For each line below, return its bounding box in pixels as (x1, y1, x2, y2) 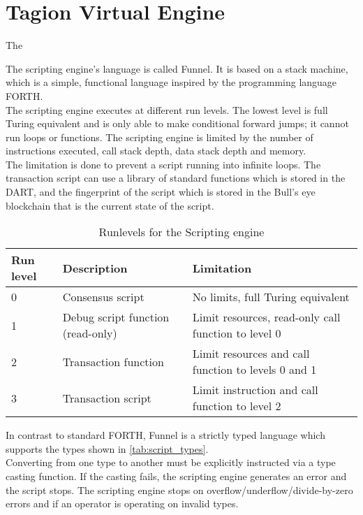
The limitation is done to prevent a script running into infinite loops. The (6, 157, 321, 171)
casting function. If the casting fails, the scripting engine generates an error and (6, 469, 347, 484)
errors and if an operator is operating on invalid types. (6, 496, 239, 511)
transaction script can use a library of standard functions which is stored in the (6, 171, 346, 185)
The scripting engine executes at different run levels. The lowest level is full (6, 102, 328, 117)
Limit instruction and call (192, 382, 318, 398)
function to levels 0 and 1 (192, 361, 317, 378)
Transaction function (62, 353, 164, 370)
